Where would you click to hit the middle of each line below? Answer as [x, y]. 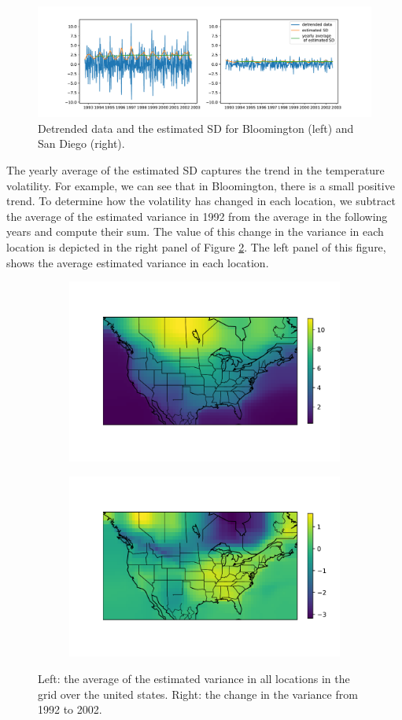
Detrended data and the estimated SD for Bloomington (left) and [196, 128]
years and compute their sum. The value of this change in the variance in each [195, 231]
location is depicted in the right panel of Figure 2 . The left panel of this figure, [196, 246]
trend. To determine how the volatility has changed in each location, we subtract [201, 201]
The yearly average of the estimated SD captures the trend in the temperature [195, 169]
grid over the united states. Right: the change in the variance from [198, 694]
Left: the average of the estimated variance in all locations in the [194, 678]
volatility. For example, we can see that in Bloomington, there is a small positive [201, 185]
